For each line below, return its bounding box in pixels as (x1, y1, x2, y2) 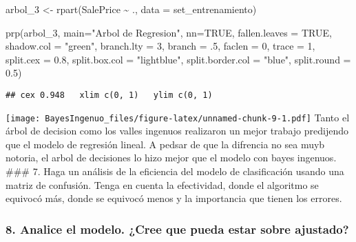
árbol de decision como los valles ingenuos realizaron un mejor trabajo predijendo (6, 123, 348, 138)
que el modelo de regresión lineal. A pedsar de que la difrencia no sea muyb (6, 137, 325, 151)
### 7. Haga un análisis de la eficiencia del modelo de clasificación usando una (6, 164, 344, 179)
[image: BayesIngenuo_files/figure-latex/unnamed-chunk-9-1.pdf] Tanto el (6, 110, 350, 124)
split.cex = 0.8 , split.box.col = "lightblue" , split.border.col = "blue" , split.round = (6, 52, 351, 66)
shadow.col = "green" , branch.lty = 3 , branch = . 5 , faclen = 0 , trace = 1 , (6, 39, 315, 53)
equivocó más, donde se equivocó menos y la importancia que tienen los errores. (6, 191, 342, 205)
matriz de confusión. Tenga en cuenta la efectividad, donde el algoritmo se (6, 177, 319, 192)
